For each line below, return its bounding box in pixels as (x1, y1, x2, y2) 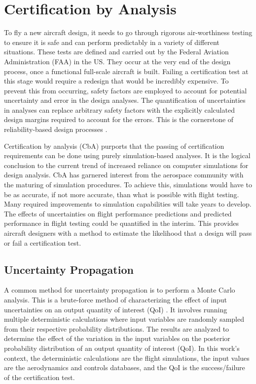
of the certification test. (4, 372, 75, 382)
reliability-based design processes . (4, 124, 108, 134)
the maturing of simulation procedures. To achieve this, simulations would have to (4, 179, 252, 190)
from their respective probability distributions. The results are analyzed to (4, 323, 229, 334)
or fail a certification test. (4, 237, 81, 248)
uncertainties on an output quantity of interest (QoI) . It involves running (4, 304, 227, 314)
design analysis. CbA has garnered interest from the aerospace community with (4, 170, 244, 180)
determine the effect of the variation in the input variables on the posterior (4, 333, 230, 343)
